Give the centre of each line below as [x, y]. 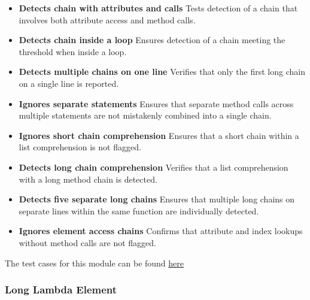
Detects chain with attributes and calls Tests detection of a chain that [158, 8]
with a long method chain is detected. [88, 179]
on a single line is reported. [69, 83]
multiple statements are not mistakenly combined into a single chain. [145, 115]
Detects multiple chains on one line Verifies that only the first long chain [162, 72]
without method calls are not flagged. [87, 242]
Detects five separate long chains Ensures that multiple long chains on [157, 199]
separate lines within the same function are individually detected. [139, 210]
